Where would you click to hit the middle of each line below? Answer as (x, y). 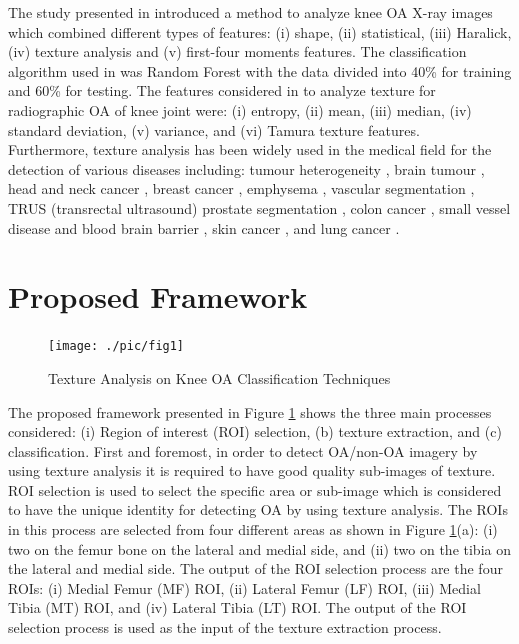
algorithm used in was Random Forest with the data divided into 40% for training (260, 70)
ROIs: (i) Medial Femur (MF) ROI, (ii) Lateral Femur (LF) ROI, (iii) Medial (244, 587)
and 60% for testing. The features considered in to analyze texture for (222, 90)
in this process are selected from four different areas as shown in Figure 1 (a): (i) (253, 529)
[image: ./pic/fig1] (116, 346)
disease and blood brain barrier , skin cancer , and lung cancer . (204, 227)
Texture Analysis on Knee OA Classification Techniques (219, 377)
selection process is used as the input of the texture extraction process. (225, 627)
